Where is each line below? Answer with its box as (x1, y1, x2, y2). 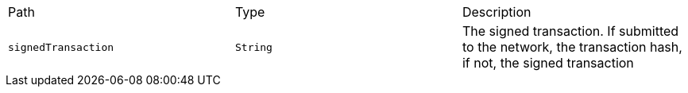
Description (462, 4, 531, 20)
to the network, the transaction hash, (462, 39, 682, 55)
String (234, 41, 272, 53)
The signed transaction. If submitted (462, 23, 679, 39)
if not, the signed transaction (462, 55, 634, 71)
